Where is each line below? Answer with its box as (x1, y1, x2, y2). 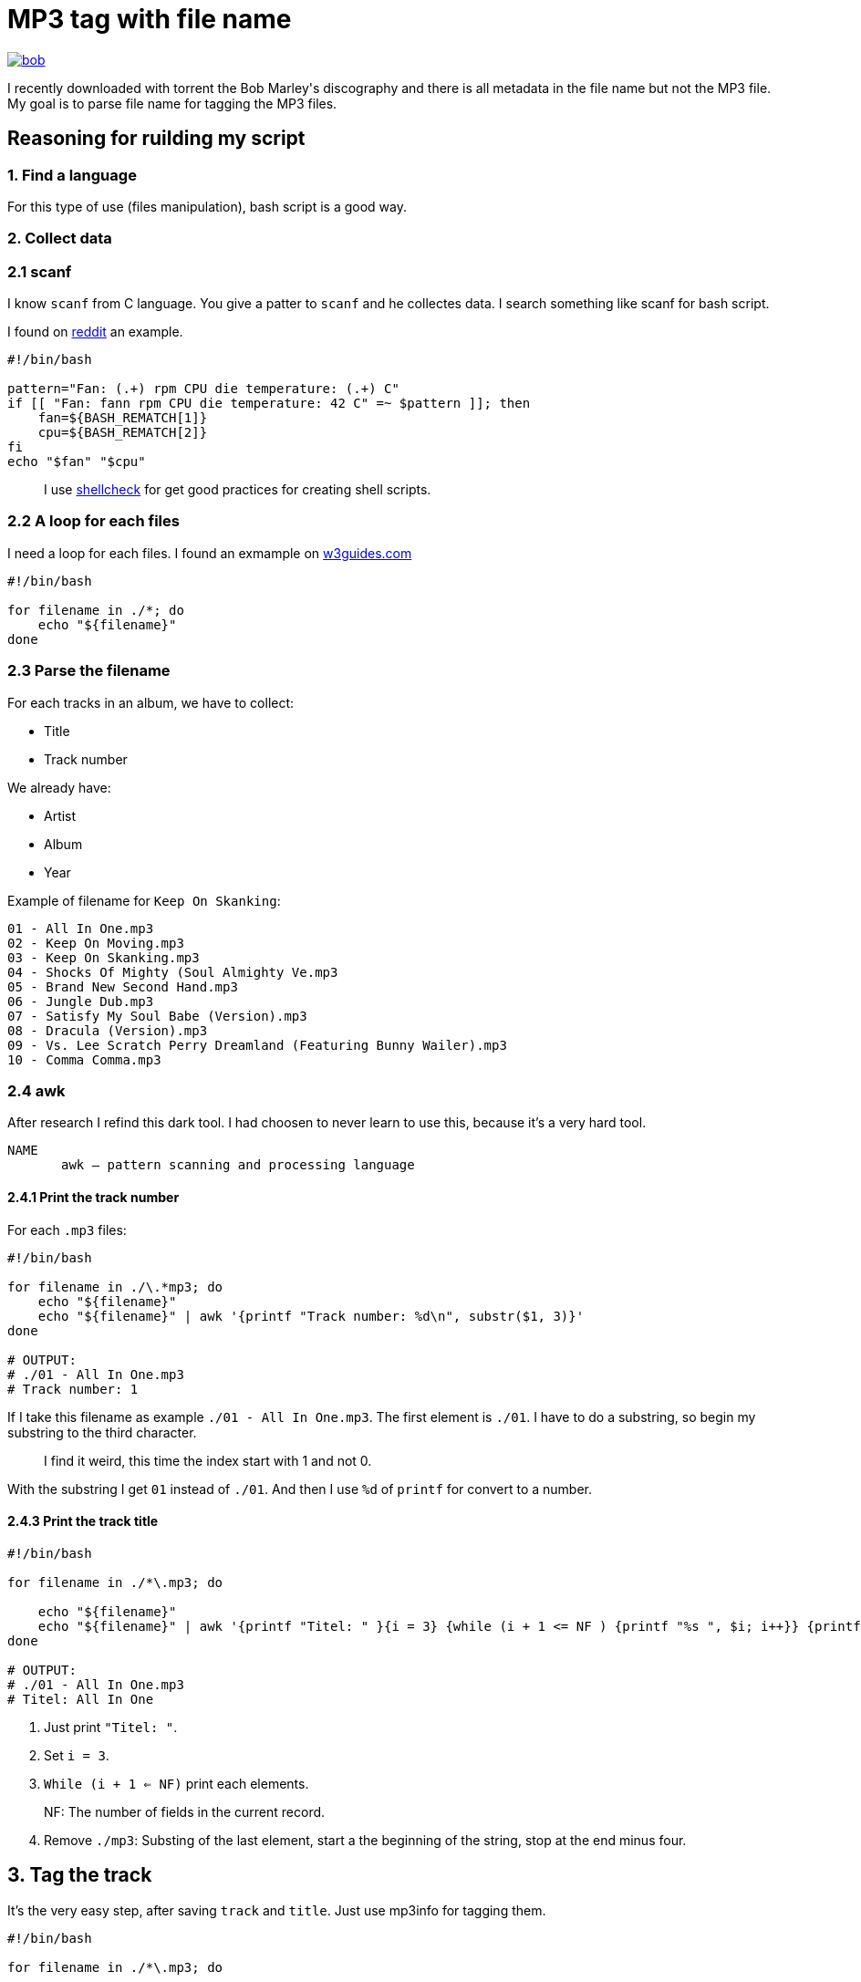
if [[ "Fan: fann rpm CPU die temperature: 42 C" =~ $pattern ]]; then (7, 396, 531, 411)
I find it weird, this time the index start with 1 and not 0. (44, 1452, 372, 1468)
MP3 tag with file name (7, 4, 292, 35)
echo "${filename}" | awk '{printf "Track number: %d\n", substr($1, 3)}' (37, 1308, 585, 1323)
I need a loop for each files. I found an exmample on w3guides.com (7, 545, 412, 561)
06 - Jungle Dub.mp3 (7, 993, 154, 1009)
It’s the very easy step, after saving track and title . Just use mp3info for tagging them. (7, 1902, 546, 1918)
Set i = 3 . (44, 1747, 109, 1763)
